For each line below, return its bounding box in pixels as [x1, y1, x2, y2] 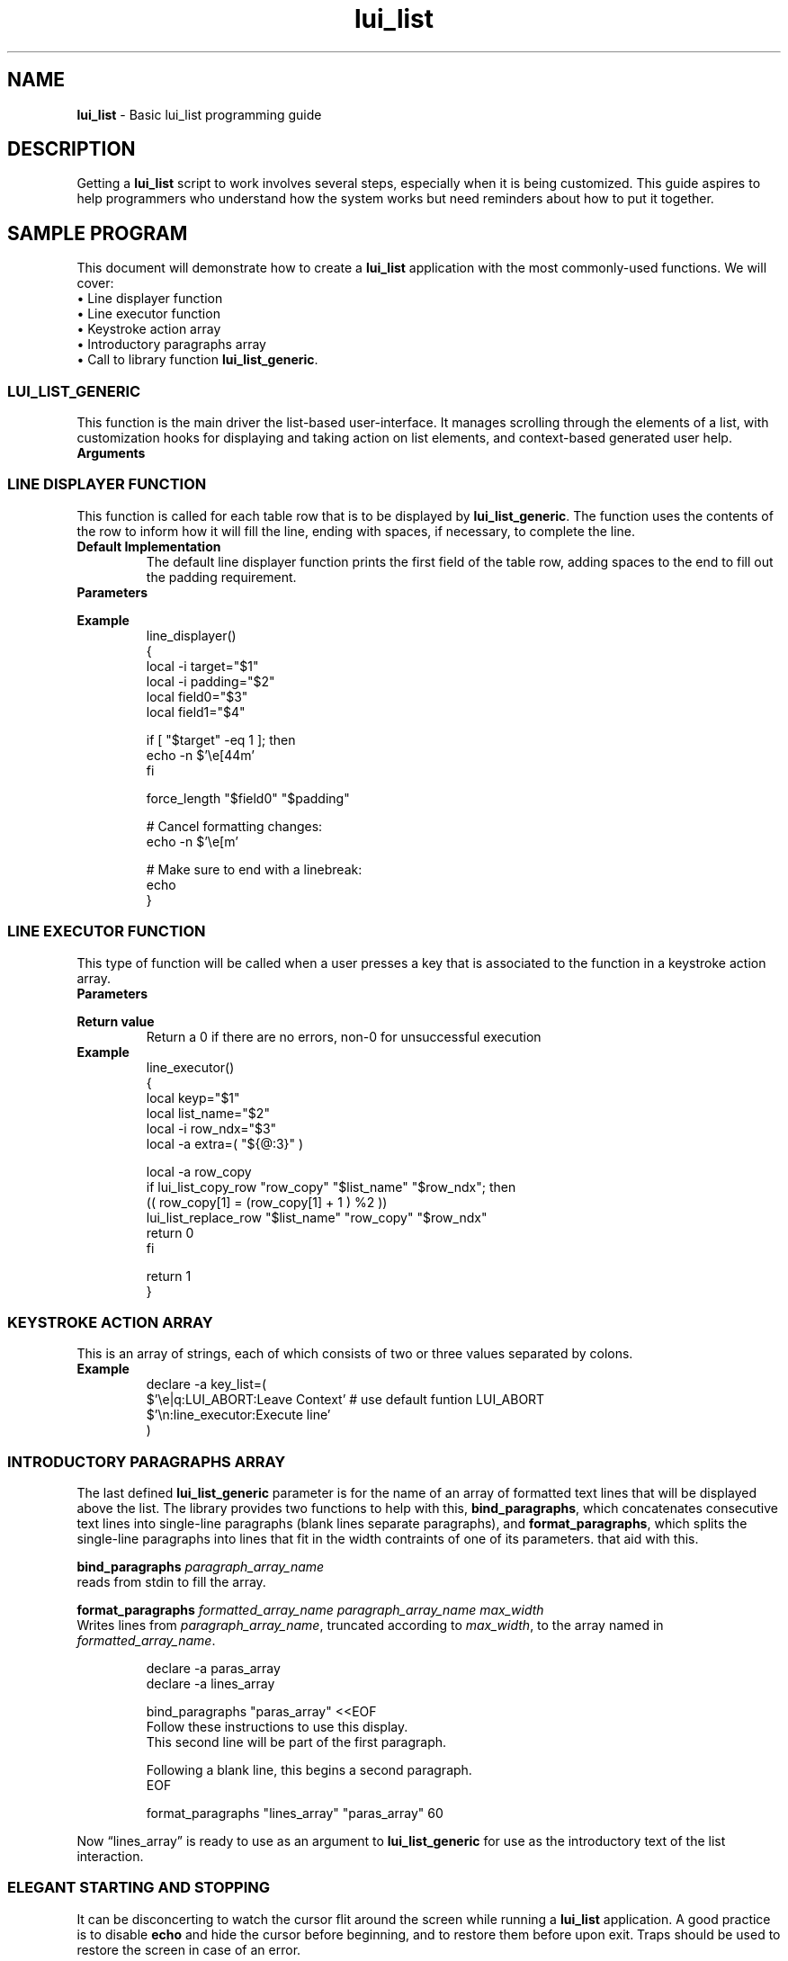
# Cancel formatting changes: [146, 818, 323, 834]
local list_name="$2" [146, 1105, 270, 1121]
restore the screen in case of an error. [76, 1941, 301, 1957]
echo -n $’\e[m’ [146, 833, 238, 849]
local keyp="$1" [146, 1089, 240, 1106]
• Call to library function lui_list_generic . [76, 352, 318, 368]
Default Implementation [76, 538, 221, 554]
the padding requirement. [146, 569, 297, 585]
